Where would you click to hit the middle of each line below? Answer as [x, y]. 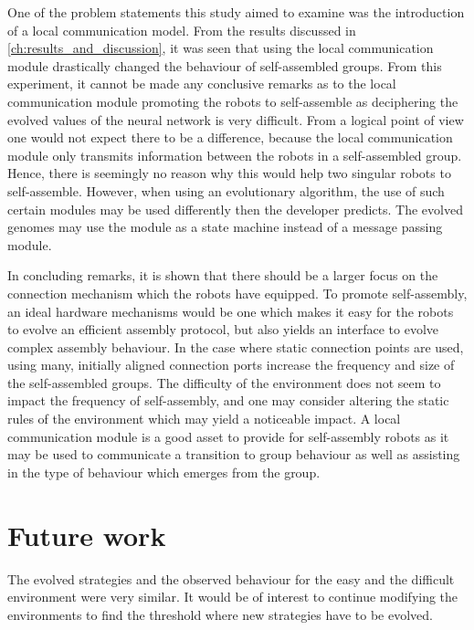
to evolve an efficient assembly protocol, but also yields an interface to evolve [223, 329]
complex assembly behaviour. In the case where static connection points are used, [236, 346]
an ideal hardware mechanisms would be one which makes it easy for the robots [231, 311]
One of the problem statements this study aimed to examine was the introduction [236, 12]
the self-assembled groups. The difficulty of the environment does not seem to [224, 382]
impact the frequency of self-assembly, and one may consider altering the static [228, 400]
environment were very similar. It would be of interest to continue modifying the [233, 597]
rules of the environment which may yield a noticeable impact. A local [204, 419]
